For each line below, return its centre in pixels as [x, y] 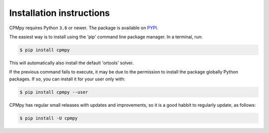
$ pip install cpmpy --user [54, 92]
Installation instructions [60, 13]
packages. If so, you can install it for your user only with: [67, 79]
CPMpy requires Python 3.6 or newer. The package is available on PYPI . [84, 28]
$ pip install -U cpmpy [49, 118]
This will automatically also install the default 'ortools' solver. [71, 63]
